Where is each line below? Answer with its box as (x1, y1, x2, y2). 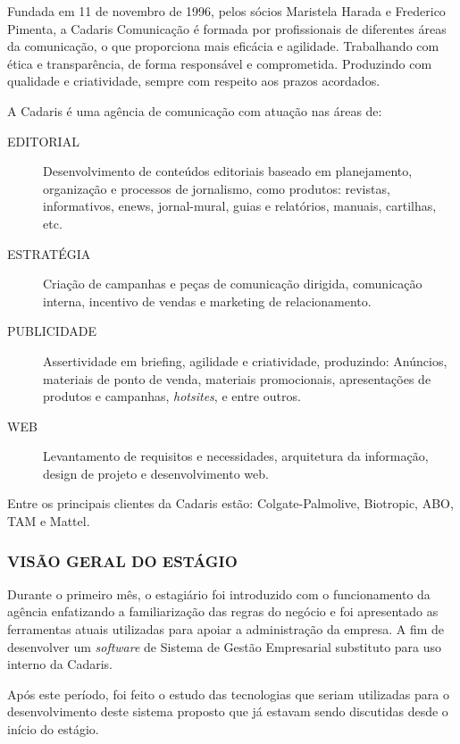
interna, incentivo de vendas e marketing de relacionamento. (43, 291, 372, 310)
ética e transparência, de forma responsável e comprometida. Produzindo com (7, 54, 432, 72)
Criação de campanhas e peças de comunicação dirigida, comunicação (43, 274, 422, 293)
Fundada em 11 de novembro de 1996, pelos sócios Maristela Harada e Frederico (7, 2, 446, 20)
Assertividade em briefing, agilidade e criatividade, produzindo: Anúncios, (43, 351, 447, 370)
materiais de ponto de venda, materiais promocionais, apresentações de (43, 369, 431, 388)
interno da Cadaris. (7, 655, 113, 673)
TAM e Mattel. (7, 512, 90, 531)
